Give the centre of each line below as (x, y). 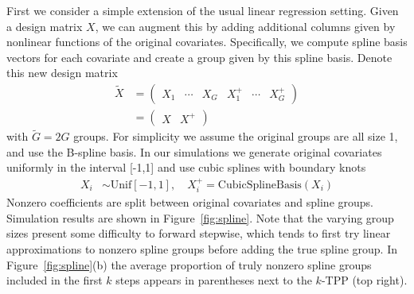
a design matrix (45, 26)
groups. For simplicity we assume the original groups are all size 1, (236, 136)
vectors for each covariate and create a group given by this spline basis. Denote (199, 57)
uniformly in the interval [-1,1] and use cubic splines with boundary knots (186, 167)
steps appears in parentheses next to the (214, 280)
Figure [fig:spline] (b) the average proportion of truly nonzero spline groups (189, 264)
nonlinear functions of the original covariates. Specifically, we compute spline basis (207, 42)
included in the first (55, 280)
